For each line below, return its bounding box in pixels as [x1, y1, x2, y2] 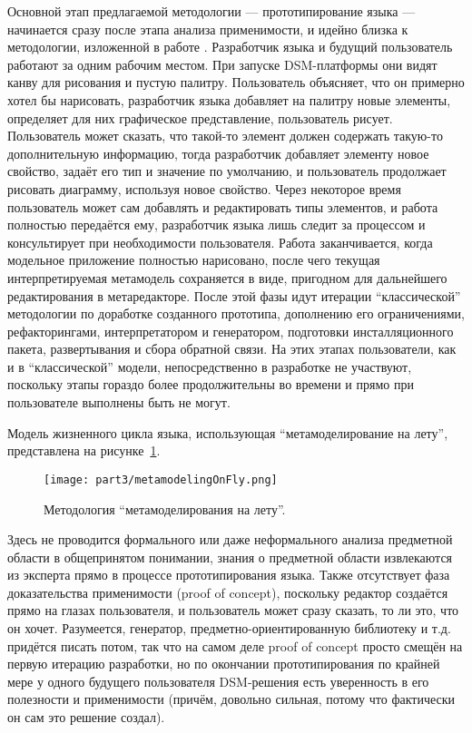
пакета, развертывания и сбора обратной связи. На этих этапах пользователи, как [7, 339, 457, 358]
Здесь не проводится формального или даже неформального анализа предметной [7, 530, 453, 549]
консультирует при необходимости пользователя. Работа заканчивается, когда [7, 232, 433, 251]
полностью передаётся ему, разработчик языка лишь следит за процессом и [7, 215, 426, 234]
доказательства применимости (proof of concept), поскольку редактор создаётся [7, 582, 448, 601]
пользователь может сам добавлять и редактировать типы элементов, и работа [7, 197, 438, 216]
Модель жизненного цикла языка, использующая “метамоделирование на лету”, [7, 423, 448, 442]
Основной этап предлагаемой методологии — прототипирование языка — [7, 2, 416, 20]
